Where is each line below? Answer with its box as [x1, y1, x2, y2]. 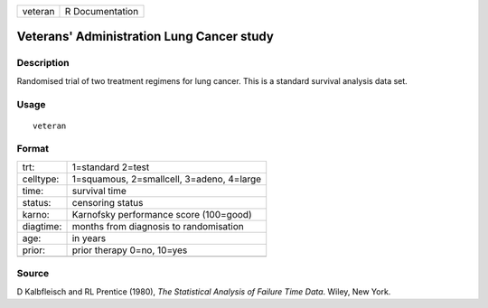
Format [16, 143, 50, 155]
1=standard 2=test [71, 161, 150, 173]
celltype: [22, 173, 60, 185]
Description [16, 57, 70, 70]
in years [71, 231, 107, 244]
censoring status [71, 196, 144, 209]
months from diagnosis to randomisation [71, 219, 244, 232]
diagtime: [22, 219, 62, 232]
